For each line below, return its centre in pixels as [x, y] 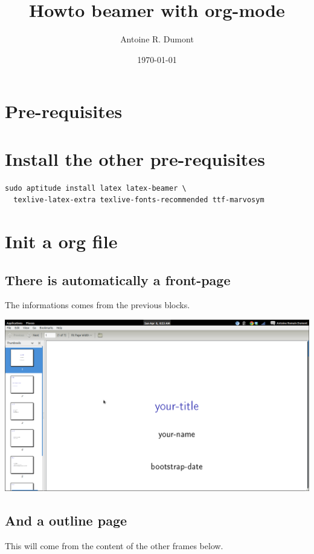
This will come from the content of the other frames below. [114, 545]
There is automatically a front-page [118, 279]
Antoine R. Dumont [157, 39]
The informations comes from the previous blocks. [98, 305]
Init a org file [61, 241]
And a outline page [66, 520]
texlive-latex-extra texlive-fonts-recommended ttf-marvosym [139, 200]
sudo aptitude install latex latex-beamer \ [96, 188]
